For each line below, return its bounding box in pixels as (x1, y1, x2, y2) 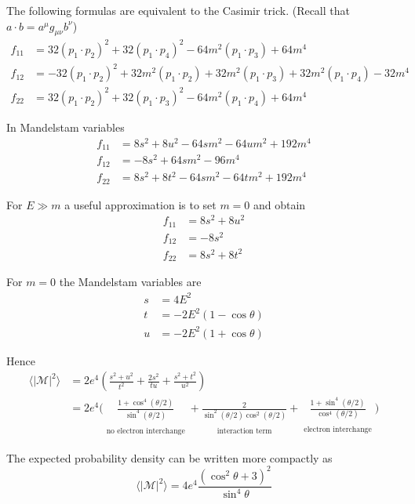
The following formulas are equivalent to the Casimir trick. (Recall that (6, 2, 350, 18)
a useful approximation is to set (64, 196, 217, 212)
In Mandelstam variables (6, 118, 125, 135)
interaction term (217, 427, 272, 436)
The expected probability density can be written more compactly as (6, 449, 333, 466)
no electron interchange (106, 427, 185, 436)
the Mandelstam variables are (59, 274, 202, 290)
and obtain (253, 196, 306, 212)
